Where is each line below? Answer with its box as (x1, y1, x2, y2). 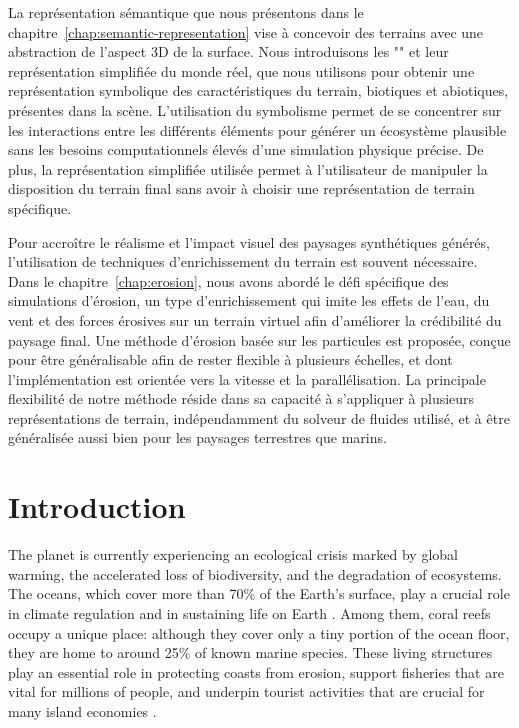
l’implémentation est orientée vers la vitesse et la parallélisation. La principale (8, 368, 486, 389)
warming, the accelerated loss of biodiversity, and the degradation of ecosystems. (8, 563, 502, 584)
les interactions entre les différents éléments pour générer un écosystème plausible (8, 119, 507, 140)
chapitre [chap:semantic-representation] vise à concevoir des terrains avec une (8, 21, 484, 42)
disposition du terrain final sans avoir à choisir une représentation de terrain (8, 178, 475, 199)
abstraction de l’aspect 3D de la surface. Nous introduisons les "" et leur (8, 41, 449, 62)
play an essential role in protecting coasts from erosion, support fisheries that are (8, 661, 504, 682)
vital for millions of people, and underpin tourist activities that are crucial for (8, 681, 485, 702)
